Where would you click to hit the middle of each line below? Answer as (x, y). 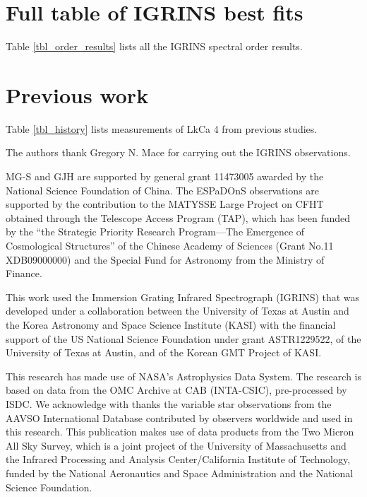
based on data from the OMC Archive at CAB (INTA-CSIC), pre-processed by (176, 390)
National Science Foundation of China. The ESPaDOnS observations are (163, 190)
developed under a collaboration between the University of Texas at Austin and (178, 311)
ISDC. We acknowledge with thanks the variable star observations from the (169, 403)
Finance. (24, 273)
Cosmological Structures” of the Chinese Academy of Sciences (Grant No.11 (170, 245)
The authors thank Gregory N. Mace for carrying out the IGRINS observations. (178, 152)
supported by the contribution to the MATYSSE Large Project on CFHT (165, 204)
